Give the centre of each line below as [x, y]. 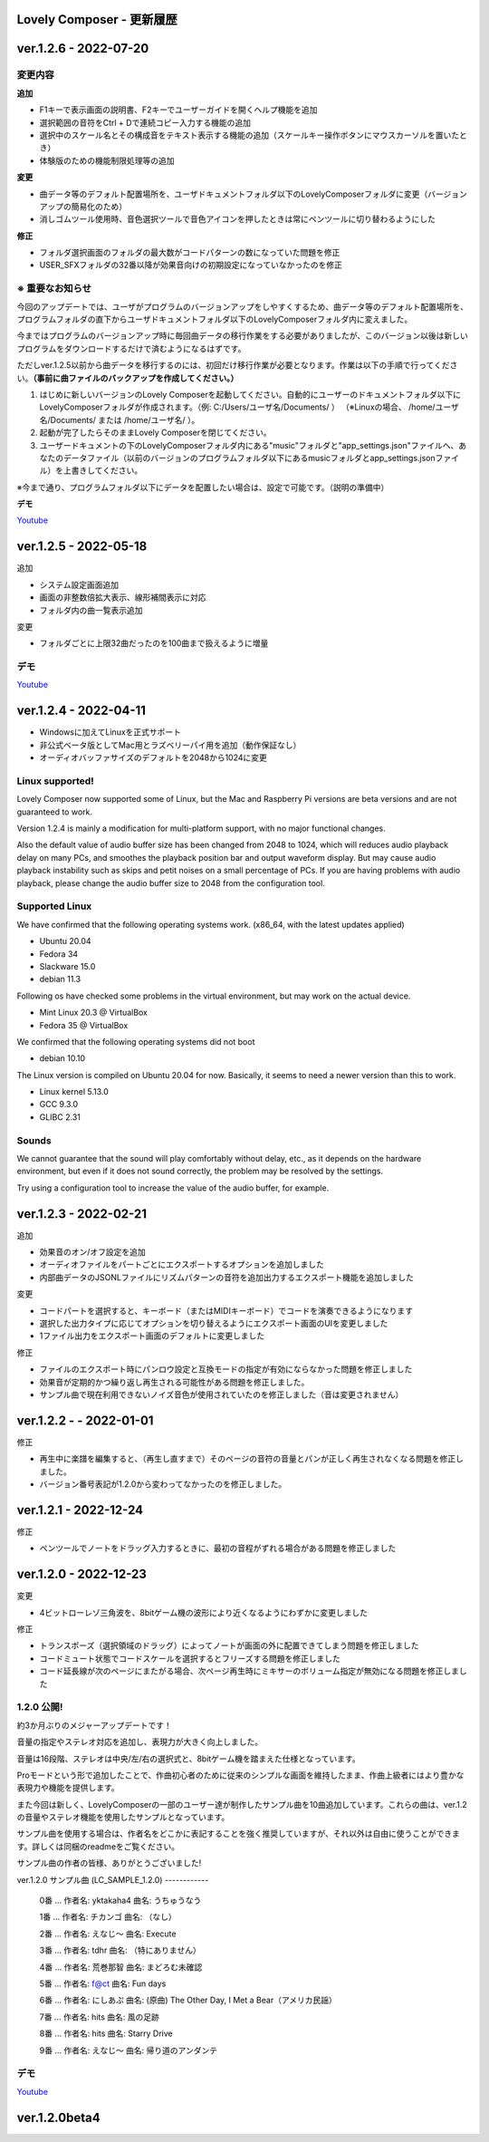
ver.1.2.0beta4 [58, 2117]
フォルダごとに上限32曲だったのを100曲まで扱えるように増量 [154, 643]
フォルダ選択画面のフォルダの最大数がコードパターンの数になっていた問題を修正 [190, 253]
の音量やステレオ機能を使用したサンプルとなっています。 [123, 1818]
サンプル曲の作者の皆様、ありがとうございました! [109, 1863]
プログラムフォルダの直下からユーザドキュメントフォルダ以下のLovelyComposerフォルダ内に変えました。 [215, 319]
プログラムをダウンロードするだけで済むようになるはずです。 [131, 348]
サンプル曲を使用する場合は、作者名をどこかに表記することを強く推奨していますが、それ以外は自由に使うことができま [239, 1834]
